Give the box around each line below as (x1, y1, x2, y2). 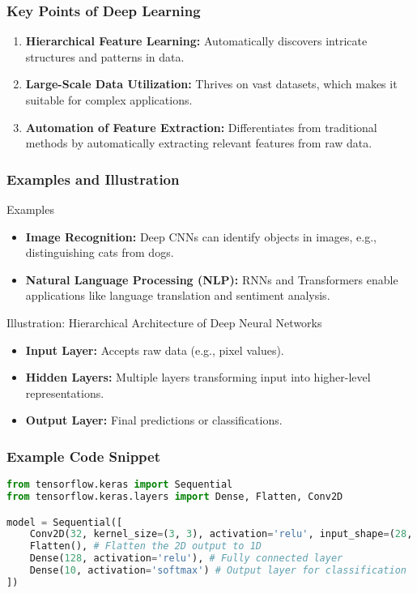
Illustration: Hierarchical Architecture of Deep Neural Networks (6, 314, 322, 331)
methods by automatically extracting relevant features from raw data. (25, 134, 372, 151)
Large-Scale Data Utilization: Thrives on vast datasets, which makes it (25, 75, 398, 92)
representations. (25, 384, 104, 401)
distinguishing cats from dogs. (25, 244, 174, 261)
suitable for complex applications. (25, 92, 193, 108)
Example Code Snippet (6, 446, 161, 466)
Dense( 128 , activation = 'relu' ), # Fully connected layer (29, 552, 343, 565)
